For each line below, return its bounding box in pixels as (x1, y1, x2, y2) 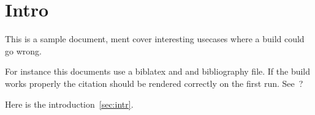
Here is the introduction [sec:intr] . (5, 97, 134, 110)
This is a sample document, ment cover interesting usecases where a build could (5, 32, 305, 45)
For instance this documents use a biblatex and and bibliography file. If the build (5, 65, 311, 78)
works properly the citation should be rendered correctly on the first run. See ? (5, 76, 303, 89)
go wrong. (5, 44, 42, 57)
